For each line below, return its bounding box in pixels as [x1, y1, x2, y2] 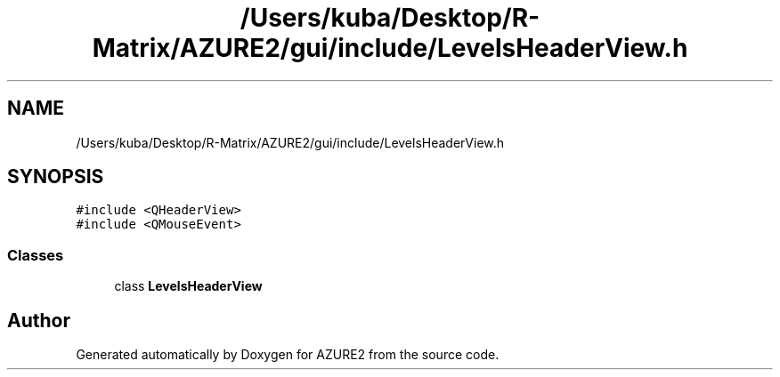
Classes [7, 245, 64, 264]
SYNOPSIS [7, 165, 104, 188]
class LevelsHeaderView [114, 278, 263, 294]
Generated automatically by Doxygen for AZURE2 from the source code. [76, 347, 500, 363]
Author [7, 309, 70, 332]
